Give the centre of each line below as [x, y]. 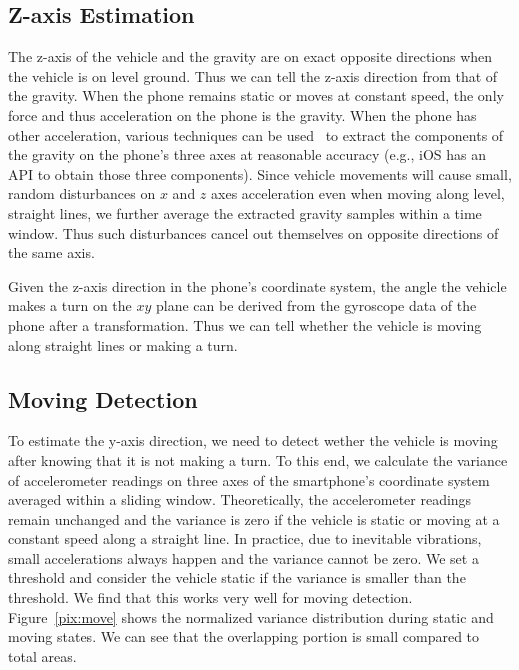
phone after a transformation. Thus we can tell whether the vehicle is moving [245, 324]
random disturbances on [82, 193]
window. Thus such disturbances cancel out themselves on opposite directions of [253, 232]
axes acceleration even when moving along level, [358, 193]
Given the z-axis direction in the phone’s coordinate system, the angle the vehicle [257, 285]
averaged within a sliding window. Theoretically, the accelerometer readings [240, 499]
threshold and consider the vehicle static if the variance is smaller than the [237, 577]
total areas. [42, 655]
